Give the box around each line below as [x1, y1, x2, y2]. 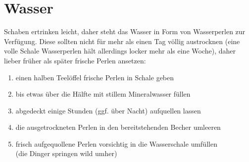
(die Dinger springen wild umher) [15, 148, 117, 159]
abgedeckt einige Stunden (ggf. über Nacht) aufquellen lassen [15, 105, 201, 115]
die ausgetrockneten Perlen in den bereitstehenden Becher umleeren [15, 122, 221, 132]
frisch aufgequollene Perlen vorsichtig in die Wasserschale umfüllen [15, 138, 217, 149]
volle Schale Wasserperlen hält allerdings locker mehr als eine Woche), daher [4, 46, 236, 56]
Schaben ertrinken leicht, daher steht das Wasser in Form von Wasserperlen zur [4, 26, 246, 37]
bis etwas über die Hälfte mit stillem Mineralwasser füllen [15, 89, 191, 99]
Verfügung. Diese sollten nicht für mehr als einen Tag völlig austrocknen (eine [4, 36, 240, 46]
